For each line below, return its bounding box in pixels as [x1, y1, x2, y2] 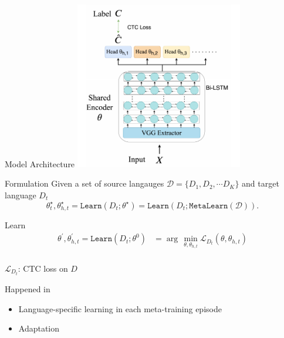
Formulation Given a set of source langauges [5, 177, 164, 190]
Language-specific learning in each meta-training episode [18, 302, 222, 315]
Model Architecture [5, 157, 75, 170]
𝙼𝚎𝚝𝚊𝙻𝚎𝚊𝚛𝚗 [189, 201, 228, 210]
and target [242, 177, 279, 190]
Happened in [5, 283, 50, 295]
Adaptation [18, 322, 60, 334]
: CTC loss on [18, 262, 68, 274]
